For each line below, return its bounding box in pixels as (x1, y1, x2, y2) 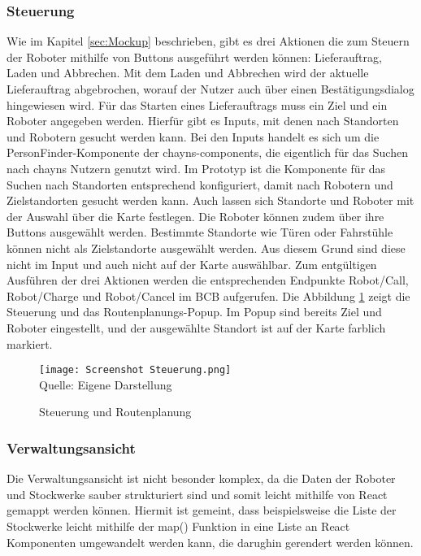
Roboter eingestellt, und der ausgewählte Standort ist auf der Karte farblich (7, 319, 386, 336)
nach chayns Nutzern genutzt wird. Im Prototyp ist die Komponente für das (7, 159, 386, 176)
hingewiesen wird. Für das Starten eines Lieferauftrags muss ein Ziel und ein (7, 96, 388, 113)
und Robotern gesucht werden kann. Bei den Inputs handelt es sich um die (7, 128, 380, 145)
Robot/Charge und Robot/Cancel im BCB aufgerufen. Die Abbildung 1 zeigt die (7, 287, 410, 304)
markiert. (7, 335, 53, 352)
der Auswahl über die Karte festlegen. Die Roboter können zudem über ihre (7, 207, 384, 224)
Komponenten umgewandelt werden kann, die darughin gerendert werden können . (7, 533, 414, 550)
